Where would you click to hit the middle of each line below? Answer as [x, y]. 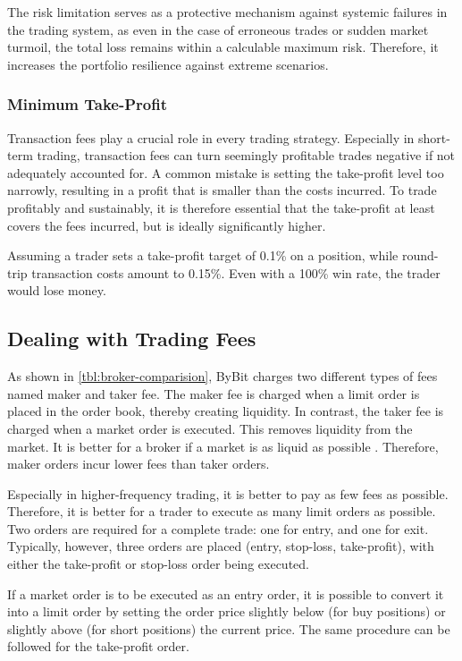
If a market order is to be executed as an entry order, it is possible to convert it [226, 593]
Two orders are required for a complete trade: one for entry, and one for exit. [218, 528]
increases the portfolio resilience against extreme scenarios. [168, 64]
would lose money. [57, 290]
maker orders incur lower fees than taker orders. [139, 464]
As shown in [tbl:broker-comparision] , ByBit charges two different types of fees [223, 376]
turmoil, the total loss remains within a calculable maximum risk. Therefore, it [223, 47]
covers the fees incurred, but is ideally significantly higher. [167, 225]
